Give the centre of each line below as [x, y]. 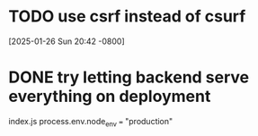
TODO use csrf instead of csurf [127, 17]
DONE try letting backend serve [129, 77]
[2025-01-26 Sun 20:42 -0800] [67, 41]
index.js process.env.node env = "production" [91, 122]
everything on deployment [110, 97]
